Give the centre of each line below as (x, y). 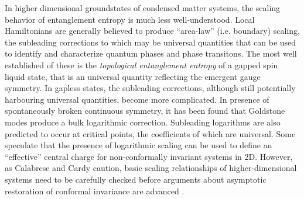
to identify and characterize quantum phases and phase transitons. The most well (151, 53)
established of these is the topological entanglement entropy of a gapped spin (141, 64)
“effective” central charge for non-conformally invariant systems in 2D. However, (149, 156)
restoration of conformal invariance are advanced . (95, 191)
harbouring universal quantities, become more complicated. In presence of (137, 99)
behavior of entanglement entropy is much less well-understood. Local (130, 19)
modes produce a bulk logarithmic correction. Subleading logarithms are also (143, 122)
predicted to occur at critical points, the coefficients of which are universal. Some (150, 133)
